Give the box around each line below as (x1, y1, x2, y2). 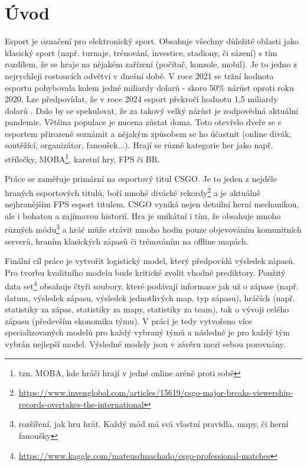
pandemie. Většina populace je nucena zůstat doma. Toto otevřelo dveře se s (5, 116, 282, 128)
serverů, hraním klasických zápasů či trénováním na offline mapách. (5, 234, 249, 247)
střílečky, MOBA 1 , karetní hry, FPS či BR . (5, 151, 160, 165)
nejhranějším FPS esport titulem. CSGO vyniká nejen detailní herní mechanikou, (5, 198, 299, 210)
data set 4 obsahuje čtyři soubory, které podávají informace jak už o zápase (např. (5, 278, 299, 292)
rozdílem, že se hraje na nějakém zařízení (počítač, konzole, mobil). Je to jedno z (5, 58, 298, 70)
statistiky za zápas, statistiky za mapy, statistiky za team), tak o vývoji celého (5, 303, 289, 315)
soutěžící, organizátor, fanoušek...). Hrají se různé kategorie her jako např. (5, 139, 273, 151)
